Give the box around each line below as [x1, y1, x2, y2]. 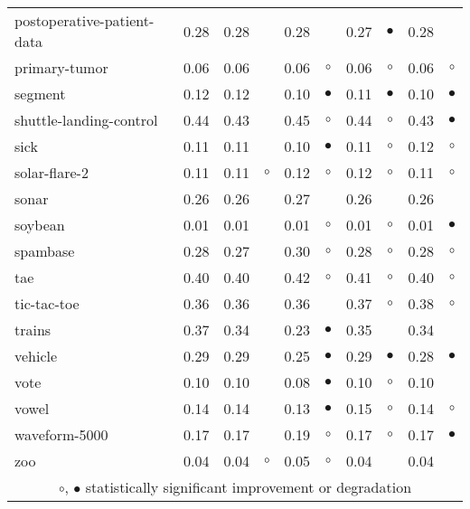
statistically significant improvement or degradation [85, 476, 412, 497]
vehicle [14, 345, 58, 366]
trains [14, 319, 52, 340]
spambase [14, 240, 75, 261]
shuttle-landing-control [14, 109, 158, 130]
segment [14, 83, 66, 104]
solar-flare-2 [14, 162, 89, 183]
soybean [14, 214, 65, 235]
